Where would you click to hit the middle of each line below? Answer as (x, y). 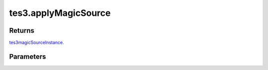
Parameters (28, 56)
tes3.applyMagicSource (60, 13)
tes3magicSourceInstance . (37, 43)
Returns (22, 31)
